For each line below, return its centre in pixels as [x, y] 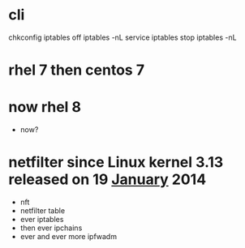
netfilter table [43, 211]
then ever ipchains [51, 228]
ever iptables [42, 219]
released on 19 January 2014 [107, 180]
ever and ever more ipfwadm [69, 236]
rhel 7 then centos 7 [76, 70]
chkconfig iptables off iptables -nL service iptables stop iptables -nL [122, 37]
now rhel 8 [45, 107]
